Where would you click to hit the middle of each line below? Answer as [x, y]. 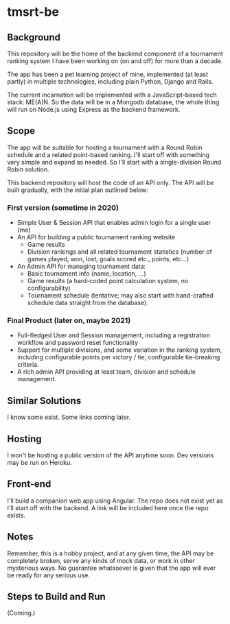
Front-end [29, 484]
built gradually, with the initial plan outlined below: [78, 190]
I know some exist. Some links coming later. [69, 417]
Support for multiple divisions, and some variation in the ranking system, [119, 350]
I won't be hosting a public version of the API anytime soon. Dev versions [111, 455]
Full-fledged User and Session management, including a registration [114, 335]
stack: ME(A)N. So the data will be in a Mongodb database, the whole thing [113, 102]
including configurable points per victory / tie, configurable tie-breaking [118, 357]
